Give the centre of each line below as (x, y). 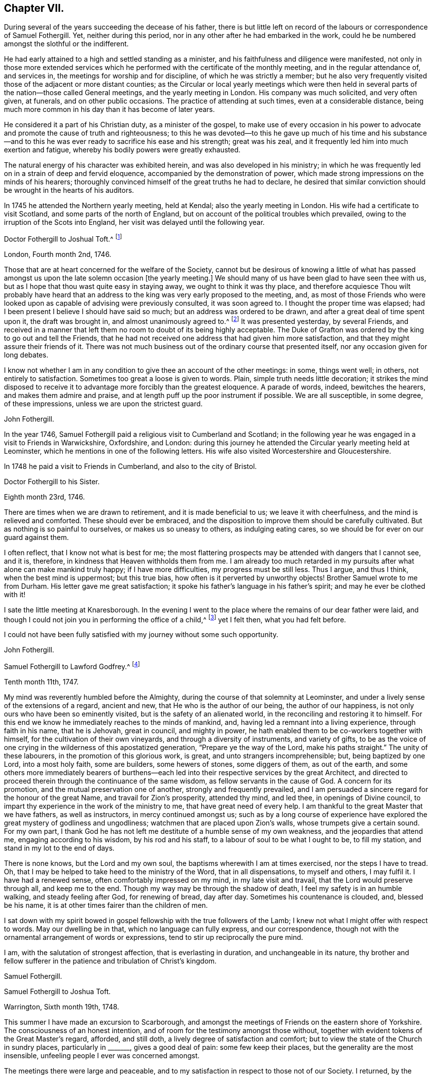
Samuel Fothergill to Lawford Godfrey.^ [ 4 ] (72, 666)
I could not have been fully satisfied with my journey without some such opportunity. (141, 635)
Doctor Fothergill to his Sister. (52, 481)
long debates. (26, 355)
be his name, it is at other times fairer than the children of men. (106, 905)
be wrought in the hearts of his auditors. (69, 190)
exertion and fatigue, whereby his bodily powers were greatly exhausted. (122, 150)
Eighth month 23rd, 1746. (45, 497)
